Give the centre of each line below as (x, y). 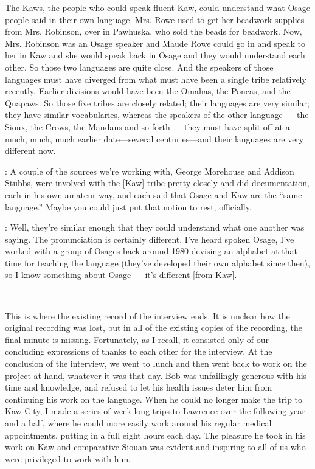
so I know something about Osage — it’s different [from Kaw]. (121, 275)
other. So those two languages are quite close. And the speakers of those (139, 67)
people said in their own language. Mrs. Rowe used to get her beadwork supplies (155, 19)
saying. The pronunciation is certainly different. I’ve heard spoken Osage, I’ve (150, 239)
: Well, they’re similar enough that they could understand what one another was (155, 227)
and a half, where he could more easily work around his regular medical (138, 423)
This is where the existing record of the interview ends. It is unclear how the (147, 315)
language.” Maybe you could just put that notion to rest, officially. (128, 207)
